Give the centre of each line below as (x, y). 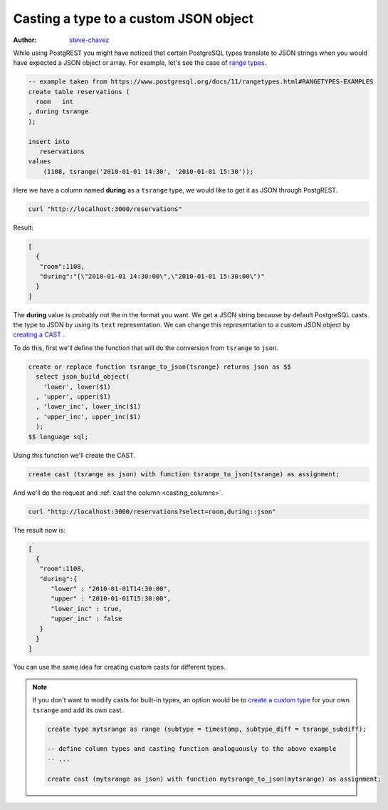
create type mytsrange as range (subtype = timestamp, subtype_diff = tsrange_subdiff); (207, 729)
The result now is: (40, 530)
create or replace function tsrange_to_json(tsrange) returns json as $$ (159, 366)
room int (55, 102)
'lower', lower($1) (77, 386)
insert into (49, 142)
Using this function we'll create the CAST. (74, 455)
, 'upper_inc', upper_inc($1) (89, 416)
